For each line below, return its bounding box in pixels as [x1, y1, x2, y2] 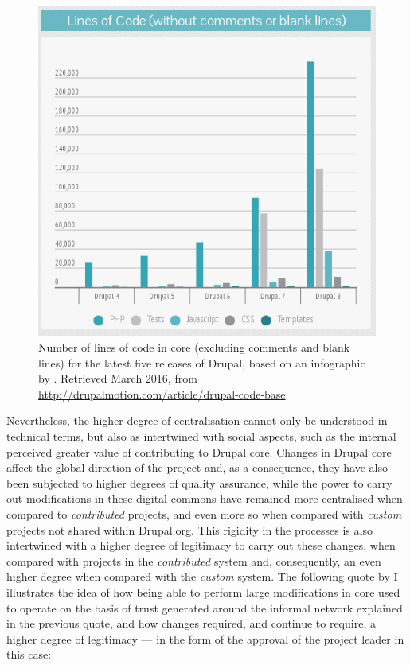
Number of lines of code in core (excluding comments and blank [38, 339, 350, 356]
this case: [6, 646, 52, 663]
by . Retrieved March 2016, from [38, 370, 197, 387]
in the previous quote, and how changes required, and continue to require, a [6, 615, 376, 632]
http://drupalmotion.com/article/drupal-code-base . [38, 385, 289, 402]
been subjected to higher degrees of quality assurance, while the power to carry [6, 474, 392, 491]
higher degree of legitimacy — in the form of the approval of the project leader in [6, 630, 404, 647]
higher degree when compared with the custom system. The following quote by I [6, 568, 398, 585]
